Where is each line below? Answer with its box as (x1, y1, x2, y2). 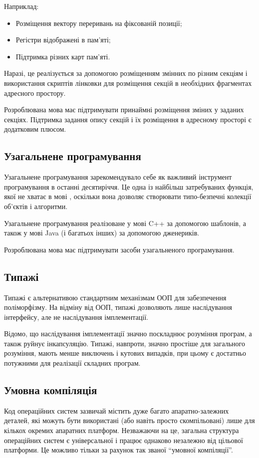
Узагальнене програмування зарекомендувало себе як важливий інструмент (4, 172, 232, 182)
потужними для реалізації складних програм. (4, 358, 141, 368)
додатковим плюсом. (4, 124, 66, 134)
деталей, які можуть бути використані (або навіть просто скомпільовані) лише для (4, 415, 255, 426)
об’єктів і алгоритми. (4, 201, 68, 211)
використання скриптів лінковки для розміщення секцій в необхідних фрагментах (4, 77, 252, 88)
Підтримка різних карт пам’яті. (15, 51, 110, 61)
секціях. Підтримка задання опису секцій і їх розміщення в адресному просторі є (4, 114, 252, 124)
